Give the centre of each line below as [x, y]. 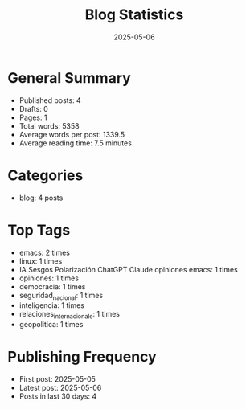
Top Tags [39, 230]
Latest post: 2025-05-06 [60, 388]
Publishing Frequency [82, 357]
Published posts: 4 [50, 100]
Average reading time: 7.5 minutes [75, 143]
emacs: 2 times [44, 252]
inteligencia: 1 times [52, 305]
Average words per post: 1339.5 [72, 134]
